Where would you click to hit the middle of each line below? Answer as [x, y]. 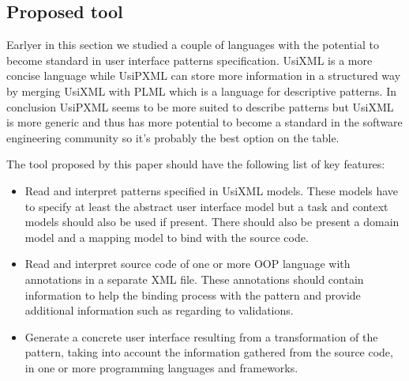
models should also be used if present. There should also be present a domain [212, 222]
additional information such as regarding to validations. [159, 310]
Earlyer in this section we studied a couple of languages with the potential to [193, 45]
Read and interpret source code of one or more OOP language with [188, 264]
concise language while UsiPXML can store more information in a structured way [204, 75]
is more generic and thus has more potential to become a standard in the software [204, 122]
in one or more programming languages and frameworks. [161, 367]
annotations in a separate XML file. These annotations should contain [194, 279]
